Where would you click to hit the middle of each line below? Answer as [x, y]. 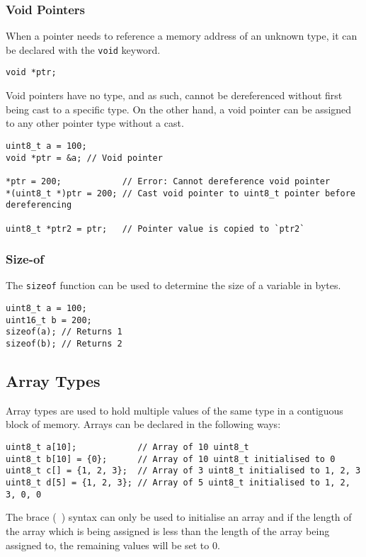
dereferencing [39, 205]
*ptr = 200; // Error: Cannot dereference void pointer [168, 181]
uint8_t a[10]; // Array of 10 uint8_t [127, 448]
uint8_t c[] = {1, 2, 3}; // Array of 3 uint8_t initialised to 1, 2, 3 [183, 471]
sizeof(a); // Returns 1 [64, 332]
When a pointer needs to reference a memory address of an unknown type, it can [182, 36]
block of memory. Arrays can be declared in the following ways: [143, 424]
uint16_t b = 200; [49, 320]
